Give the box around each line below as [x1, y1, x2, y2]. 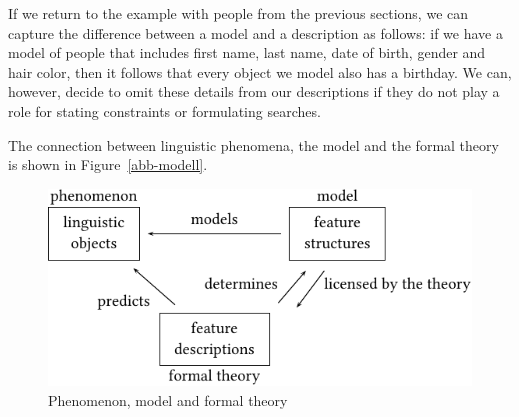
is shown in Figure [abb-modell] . [8, 154, 208, 175]
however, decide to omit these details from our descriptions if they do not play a [8, 81, 500, 102]
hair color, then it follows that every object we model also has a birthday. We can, [8, 61, 512, 82]
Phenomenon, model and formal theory [48, 389, 288, 410]
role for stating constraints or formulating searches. [8, 100, 321, 121]
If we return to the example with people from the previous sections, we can [8, 3, 469, 23]
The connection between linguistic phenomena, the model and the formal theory [8, 134, 499, 155]
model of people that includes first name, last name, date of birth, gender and [8, 42, 486, 63]
